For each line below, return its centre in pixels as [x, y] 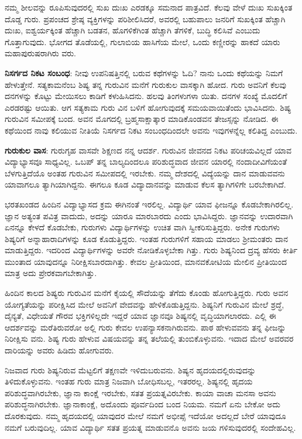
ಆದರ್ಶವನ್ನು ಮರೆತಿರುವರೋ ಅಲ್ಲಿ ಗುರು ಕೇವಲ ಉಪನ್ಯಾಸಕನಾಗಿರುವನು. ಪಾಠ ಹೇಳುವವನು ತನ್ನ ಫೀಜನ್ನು [145, 327]
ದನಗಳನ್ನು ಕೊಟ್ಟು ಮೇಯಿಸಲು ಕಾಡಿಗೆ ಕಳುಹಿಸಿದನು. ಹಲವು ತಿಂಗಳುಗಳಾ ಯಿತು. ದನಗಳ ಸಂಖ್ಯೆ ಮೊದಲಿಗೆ [146, 96]
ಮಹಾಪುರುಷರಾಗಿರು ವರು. [40, 53]
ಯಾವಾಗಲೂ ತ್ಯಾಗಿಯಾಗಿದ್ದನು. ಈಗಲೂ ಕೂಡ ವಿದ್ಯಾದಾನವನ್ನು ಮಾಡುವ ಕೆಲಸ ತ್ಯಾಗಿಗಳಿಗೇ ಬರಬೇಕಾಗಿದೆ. [145, 184]
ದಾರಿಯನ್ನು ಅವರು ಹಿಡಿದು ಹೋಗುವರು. [59, 350]
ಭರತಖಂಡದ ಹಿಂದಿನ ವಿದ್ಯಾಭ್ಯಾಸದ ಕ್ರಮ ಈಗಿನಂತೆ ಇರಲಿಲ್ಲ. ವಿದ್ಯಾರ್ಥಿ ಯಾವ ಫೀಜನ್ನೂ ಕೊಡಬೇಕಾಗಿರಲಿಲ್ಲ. [149, 204]
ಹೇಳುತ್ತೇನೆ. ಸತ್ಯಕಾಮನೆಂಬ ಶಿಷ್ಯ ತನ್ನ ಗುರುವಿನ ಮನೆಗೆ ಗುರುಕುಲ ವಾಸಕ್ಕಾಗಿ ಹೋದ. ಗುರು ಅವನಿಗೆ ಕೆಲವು [145, 84]
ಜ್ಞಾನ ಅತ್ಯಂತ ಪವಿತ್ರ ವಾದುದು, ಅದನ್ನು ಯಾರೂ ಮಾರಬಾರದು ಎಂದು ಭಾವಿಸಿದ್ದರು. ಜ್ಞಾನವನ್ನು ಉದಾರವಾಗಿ [149, 215]
